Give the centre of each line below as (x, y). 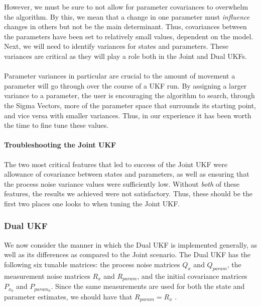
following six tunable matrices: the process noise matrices (92, 264)
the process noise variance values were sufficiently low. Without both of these (122, 183)
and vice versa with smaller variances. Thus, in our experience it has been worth (128, 115)
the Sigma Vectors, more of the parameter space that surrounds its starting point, (130, 105)
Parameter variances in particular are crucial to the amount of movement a (120, 76)
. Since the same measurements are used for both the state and (148, 286)
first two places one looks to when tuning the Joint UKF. (92, 203)
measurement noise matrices (47, 276)
